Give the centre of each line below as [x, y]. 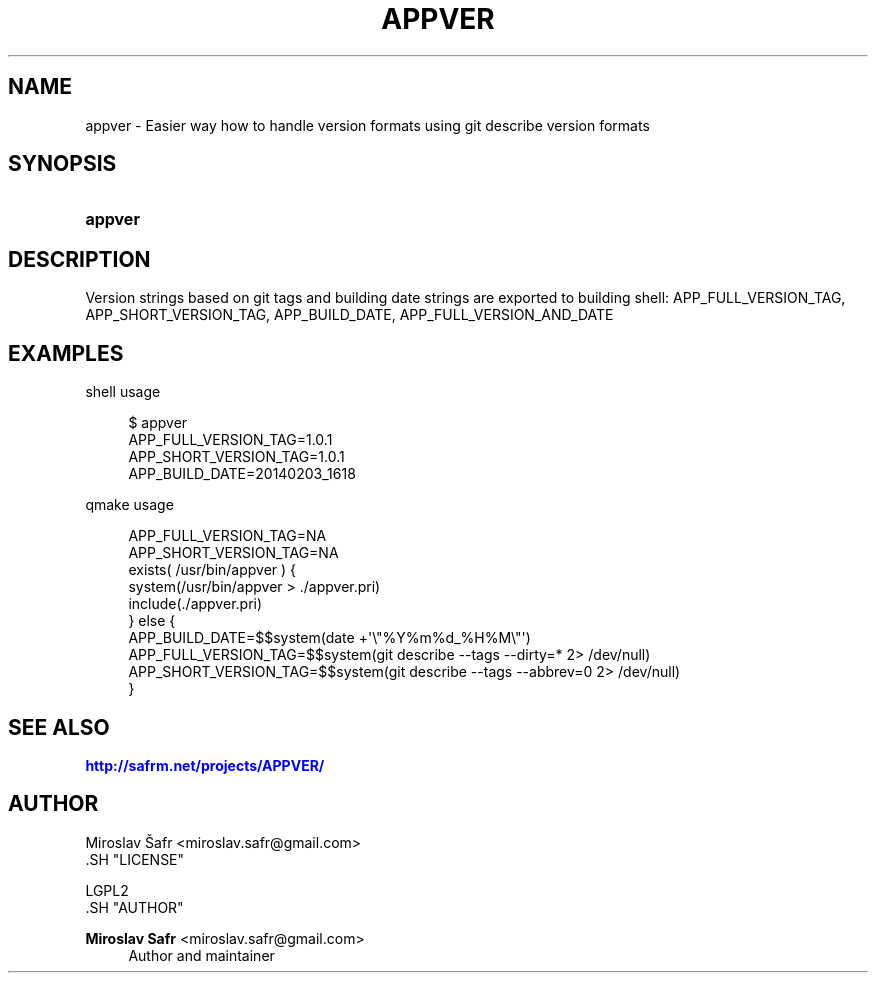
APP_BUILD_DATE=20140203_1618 [242, 474]
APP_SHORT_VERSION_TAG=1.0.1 [236, 457]
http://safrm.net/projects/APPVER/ [205, 765]
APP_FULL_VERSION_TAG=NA [227, 536]
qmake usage [129, 505]
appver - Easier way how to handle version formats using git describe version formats [367, 125]
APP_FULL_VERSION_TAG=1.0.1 [230, 440]
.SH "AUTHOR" [134, 907]
